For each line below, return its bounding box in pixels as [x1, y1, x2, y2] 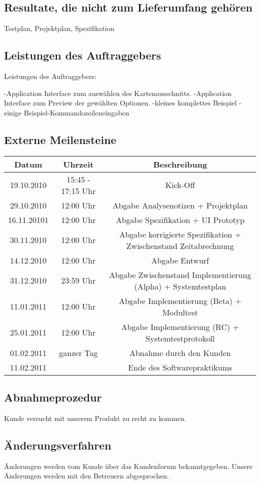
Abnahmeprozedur [4, 389, 102, 404]
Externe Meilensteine [4, 131, 116, 147]
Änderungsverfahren [4, 437, 111, 452]
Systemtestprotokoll [145, 332, 215, 344]
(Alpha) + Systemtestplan [134, 280, 226, 292]
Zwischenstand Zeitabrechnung [126, 239, 234, 251]
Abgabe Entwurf [151, 254, 209, 266]
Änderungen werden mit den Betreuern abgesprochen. [4, 470, 169, 481]
